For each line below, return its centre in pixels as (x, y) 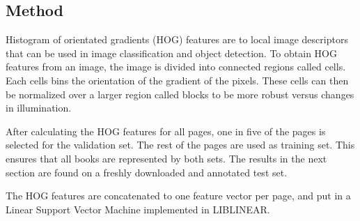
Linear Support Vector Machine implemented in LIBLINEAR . (138, 209)
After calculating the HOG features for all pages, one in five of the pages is (166, 131)
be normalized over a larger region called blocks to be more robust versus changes (180, 94)
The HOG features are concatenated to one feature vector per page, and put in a (178, 196)
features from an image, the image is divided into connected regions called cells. (176, 67)
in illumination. (39, 108)
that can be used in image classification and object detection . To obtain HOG (171, 53)
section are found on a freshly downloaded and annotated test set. (147, 172)
